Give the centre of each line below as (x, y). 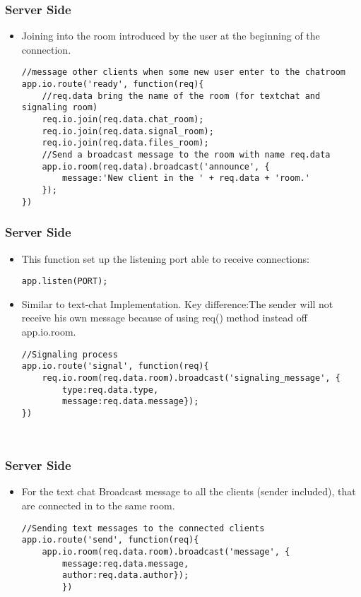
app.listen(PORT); (65, 282)
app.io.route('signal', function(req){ (115, 366)
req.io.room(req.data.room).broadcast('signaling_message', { (191, 378)
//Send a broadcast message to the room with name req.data (186, 155)
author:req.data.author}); (126, 575)
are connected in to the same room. (98, 505)
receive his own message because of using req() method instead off (164, 318)
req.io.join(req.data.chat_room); (123, 120)
